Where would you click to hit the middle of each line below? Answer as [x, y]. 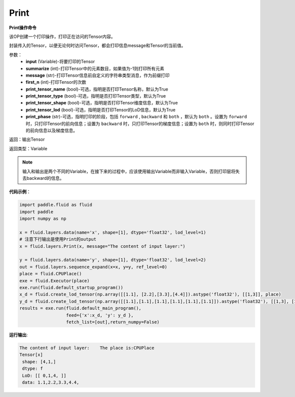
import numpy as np [43, 219]
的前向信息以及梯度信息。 [52, 131]
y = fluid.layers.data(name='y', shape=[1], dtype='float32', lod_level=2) [113, 260]
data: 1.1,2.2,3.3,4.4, [51, 382]
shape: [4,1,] [39, 362]
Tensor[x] [31, 355]
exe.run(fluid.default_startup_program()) [71, 288]
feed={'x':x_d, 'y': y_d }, [100, 315]
